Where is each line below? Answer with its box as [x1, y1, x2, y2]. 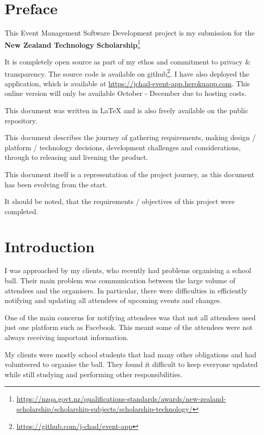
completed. [5, 206, 39, 216]
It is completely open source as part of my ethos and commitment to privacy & [5, 56, 251, 66]
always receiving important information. [5, 332, 129, 343]
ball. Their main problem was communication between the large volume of [5, 275, 236, 286]
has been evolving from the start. [5, 179, 107, 189]
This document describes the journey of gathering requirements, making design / [5, 132, 256, 143]
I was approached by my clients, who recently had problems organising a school [5, 265, 251, 276]
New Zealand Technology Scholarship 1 [5, 38, 141, 50]
